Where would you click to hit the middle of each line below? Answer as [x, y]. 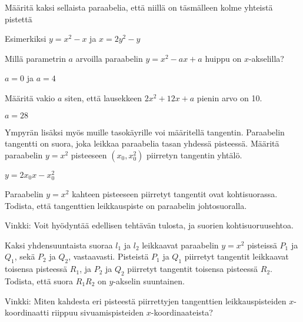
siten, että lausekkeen [103, 97]
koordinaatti [27, 312]
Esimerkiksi [26, 39]
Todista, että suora [39, 280]
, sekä [25, 256]
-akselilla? [266, 58]
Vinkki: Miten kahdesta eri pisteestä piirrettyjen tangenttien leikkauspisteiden [146, 301]
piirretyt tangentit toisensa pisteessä [193, 269]
